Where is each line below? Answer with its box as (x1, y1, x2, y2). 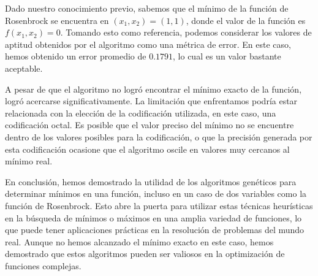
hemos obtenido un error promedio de (5, 50, 146, 63)
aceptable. (5, 61, 43, 74)
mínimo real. (5, 155, 53, 167)
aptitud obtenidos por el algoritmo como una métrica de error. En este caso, (5, 37, 291, 50)
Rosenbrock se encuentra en (5, 13, 109, 26)
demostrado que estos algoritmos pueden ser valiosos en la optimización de (5, 247, 285, 260)
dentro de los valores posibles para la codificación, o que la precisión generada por (5, 130, 312, 143)
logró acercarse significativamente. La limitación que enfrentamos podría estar (5, 94, 298, 107)
